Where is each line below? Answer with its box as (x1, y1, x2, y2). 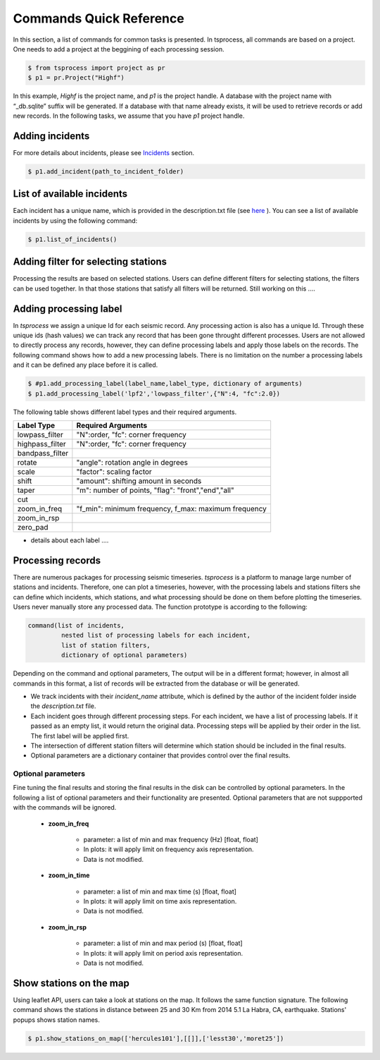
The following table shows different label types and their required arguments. (13, 408, 237, 416)
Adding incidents (13, 130, 90, 142)
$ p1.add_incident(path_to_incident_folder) (27, 167, 184, 176)
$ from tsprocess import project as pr (27, 63, 165, 72)
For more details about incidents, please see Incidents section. (13, 148, 195, 157)
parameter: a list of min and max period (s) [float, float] (83, 939, 243, 948)
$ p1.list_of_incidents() (27, 235, 118, 243)
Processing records (13, 554, 101, 566)
